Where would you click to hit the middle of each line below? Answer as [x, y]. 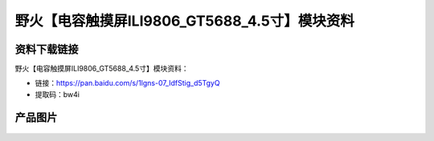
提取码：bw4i [57, 94]
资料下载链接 [47, 49]
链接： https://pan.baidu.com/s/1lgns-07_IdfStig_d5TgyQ [127, 83]
